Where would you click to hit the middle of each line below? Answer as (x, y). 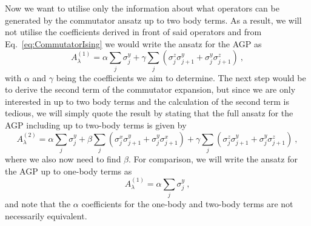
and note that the (38, 204)
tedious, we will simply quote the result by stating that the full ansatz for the (149, 113)
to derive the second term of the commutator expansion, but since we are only (150, 89)
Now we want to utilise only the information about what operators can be (142, 8)
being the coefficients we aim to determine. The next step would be (181, 77)
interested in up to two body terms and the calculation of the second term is (147, 101)
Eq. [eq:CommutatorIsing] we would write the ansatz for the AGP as (133, 43)
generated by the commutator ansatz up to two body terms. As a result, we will (153, 20)
